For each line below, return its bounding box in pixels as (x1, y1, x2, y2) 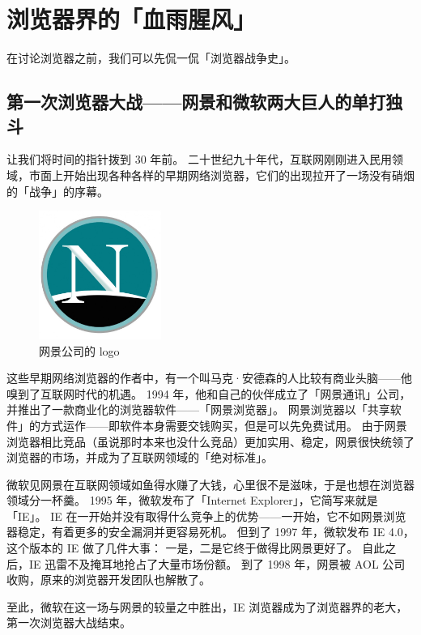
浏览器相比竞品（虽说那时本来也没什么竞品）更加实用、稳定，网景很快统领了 (6, 433, 415, 450)
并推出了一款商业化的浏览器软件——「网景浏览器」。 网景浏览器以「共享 (6, 401, 390, 418)
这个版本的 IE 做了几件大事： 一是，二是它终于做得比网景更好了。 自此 (6, 539, 385, 556)
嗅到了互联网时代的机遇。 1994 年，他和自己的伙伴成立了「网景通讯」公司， (6, 385, 411, 402)
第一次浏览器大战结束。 (6, 614, 131, 631)
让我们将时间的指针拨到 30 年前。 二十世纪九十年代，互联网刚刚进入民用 (6, 151, 392, 168)
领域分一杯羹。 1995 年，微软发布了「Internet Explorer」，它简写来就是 (6, 492, 378, 509)
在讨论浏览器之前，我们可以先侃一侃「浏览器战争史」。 (6, 49, 296, 66)
